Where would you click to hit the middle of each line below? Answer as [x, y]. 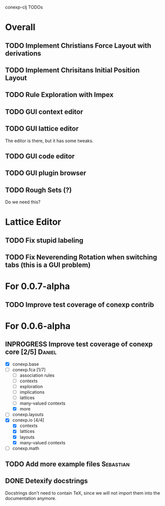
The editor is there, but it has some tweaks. [49, 141]
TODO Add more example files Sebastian [67, 464]
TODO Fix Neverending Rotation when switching [81, 257]
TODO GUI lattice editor [42, 129]
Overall [20, 27]
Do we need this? [23, 202]
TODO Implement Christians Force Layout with [78, 45]
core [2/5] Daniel [31, 352]
